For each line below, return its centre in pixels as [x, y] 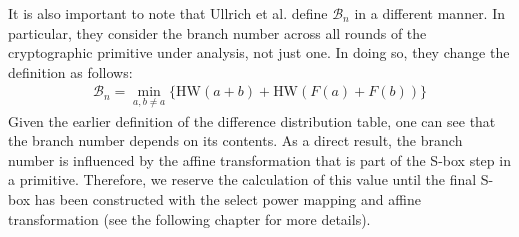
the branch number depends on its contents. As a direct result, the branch [235, 140]
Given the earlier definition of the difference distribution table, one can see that [252, 120]
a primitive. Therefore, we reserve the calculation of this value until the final [242, 179]
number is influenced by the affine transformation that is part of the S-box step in [259, 159]
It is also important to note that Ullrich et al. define [168, 13]
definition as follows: [70, 71]
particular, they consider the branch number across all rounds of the [217, 32]
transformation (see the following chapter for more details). [189, 218]
